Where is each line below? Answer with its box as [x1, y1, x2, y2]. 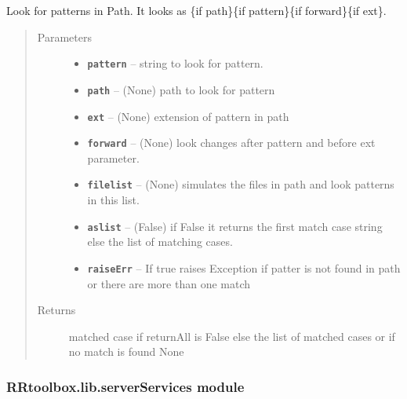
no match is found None [68, 343, 184, 360]
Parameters [37, 28, 92, 45]
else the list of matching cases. [87, 233, 233, 250]
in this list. [87, 192, 140, 208]
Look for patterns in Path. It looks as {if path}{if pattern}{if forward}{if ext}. [6, 2, 387, 18]
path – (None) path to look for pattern [87, 81, 275, 97]
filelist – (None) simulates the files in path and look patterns [87, 176, 394, 192]
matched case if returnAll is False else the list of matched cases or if [68, 328, 395, 344]
